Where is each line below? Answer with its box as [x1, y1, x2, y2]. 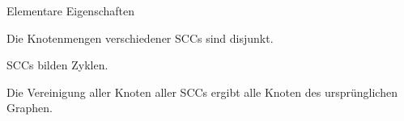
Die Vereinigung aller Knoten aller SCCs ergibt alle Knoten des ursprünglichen [6, 83, 398, 100]
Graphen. [6, 99, 53, 116]
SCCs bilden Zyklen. [6, 56, 108, 73]
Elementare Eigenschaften [6, 2, 135, 19]
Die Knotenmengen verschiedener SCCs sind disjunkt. [6, 29, 274, 46]
